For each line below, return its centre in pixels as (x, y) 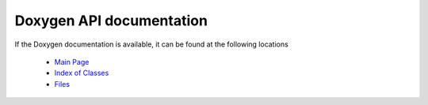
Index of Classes (82, 73)
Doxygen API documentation (111, 21)
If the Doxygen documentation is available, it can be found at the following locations (151, 44)
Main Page (72, 62)
